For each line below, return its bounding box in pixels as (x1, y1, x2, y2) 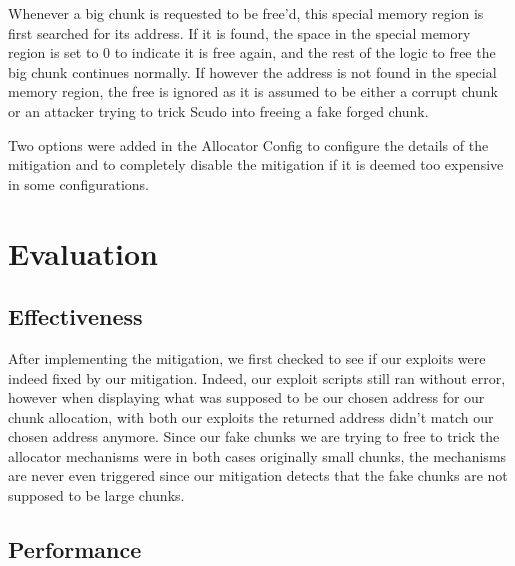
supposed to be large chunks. (8, 485, 185, 506)
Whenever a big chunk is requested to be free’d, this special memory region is (8, 3, 484, 23)
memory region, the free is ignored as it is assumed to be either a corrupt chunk (8, 81, 498, 102)
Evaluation (8, 232, 158, 273)
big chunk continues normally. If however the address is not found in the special (8, 61, 497, 82)
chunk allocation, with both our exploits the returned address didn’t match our (8, 406, 494, 427)
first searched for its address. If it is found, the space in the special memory (8, 22, 471, 43)
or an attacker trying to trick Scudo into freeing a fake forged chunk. (8, 100, 429, 121)
